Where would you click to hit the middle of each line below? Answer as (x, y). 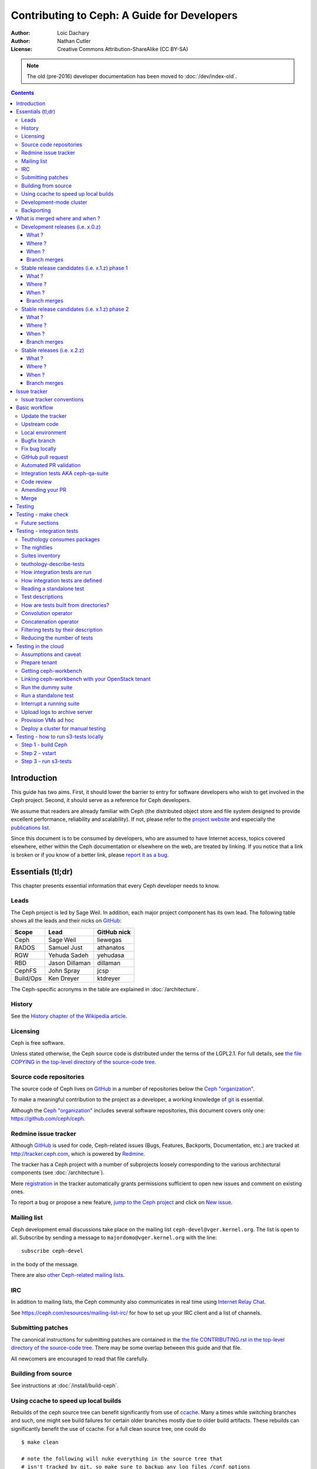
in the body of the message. (45, 1264)
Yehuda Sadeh (68, 955)
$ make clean (40, 1442)
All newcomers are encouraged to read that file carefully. (80, 1359)
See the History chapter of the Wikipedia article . (69, 1016)
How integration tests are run (57, 572)
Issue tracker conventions (53, 399)
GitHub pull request (45, 457)
